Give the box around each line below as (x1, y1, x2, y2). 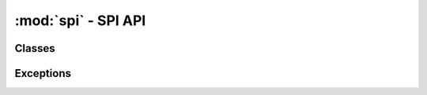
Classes (14, 42, 55, 55)
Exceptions (14, 67, 71, 80)
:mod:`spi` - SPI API (14, 12, 146, 29)
